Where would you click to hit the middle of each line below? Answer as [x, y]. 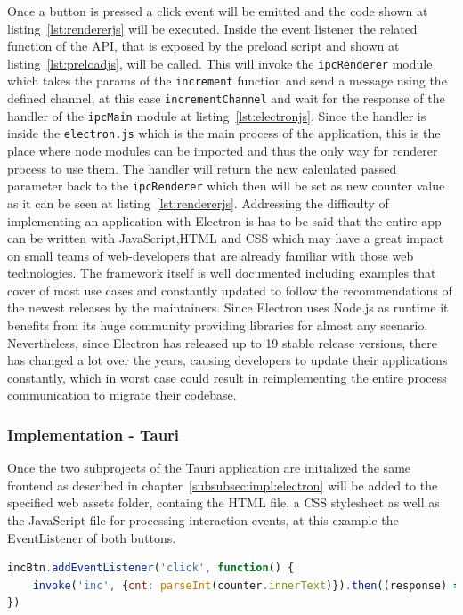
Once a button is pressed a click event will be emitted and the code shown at [218, 11]
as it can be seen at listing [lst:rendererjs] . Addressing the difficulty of [198, 202]
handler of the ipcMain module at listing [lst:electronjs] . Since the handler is [217, 115]
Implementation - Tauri [93, 434]
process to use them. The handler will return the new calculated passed [202, 168]
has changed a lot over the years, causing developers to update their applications [227, 360]
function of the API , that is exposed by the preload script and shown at [203, 46]
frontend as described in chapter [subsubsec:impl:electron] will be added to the [223, 485]
